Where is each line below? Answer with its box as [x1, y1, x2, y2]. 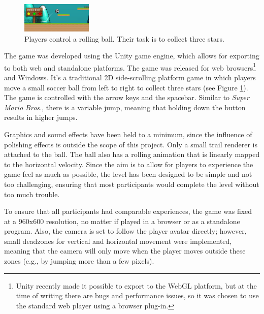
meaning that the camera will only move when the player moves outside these [4, 245, 246, 256]
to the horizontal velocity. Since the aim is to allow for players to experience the [4, 159, 253, 169]
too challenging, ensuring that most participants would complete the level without [4, 178, 259, 189]
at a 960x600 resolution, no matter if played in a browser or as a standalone [4, 215, 240, 226]
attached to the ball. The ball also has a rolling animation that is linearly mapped [4, 149, 260, 160]
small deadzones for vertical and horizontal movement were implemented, [4, 235, 232, 246]
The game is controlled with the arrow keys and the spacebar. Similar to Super [4, 92, 249, 103]
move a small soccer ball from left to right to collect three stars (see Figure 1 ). [4, 82, 248, 92]
